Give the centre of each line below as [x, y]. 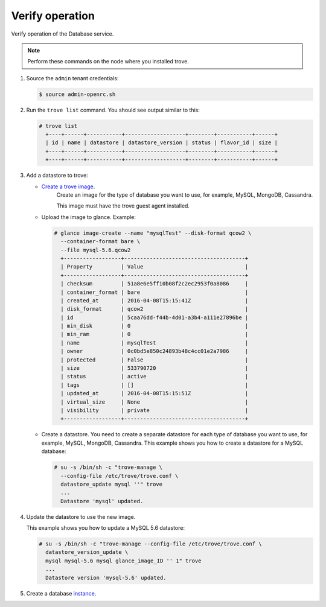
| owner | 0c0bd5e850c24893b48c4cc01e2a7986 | [155, 351]
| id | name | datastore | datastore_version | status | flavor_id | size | [161, 143]
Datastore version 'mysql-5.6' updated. [106, 577]
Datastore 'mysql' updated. [102, 501]
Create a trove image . [68, 186]
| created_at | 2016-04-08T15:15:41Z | [155, 300]
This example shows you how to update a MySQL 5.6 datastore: [106, 528]
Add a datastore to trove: [57, 176]
